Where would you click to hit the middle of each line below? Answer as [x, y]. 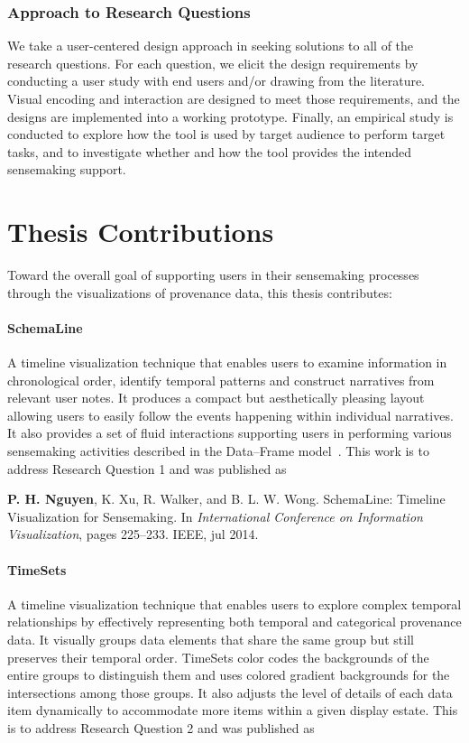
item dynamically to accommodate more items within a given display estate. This [233, 710]
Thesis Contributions [141, 232]
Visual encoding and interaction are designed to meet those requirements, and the [234, 98]
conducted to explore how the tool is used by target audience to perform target [226, 134]
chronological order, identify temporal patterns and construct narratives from [221, 380]
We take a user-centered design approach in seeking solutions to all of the [211, 46]
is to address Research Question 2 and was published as [161, 727]
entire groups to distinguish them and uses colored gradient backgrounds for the [229, 675]
